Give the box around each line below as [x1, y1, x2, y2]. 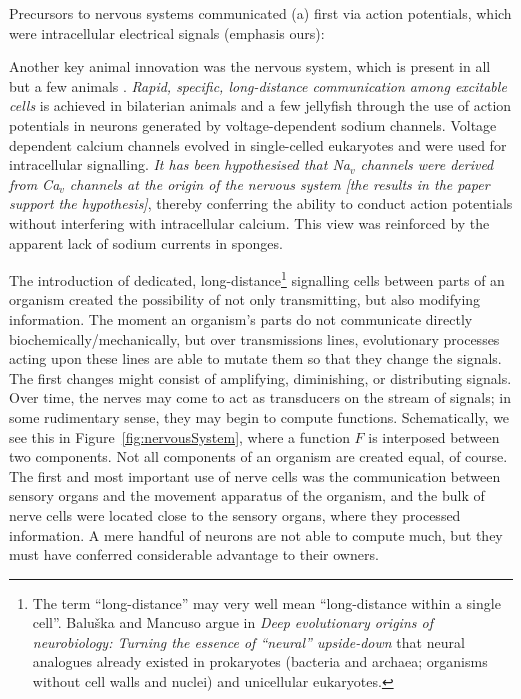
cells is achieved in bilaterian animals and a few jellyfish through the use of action [9, 95, 512, 116]
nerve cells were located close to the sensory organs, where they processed [9, 504, 461, 525]
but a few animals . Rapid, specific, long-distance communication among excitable [9, 75, 507, 96]
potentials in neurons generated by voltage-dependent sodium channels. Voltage [9, 114, 497, 135]
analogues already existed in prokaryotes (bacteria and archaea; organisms [32, 651, 488, 672]
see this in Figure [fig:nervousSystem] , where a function [9, 426, 350, 447]
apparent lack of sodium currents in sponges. [9, 232, 283, 253]
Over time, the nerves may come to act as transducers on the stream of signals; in [9, 387, 511, 408]
